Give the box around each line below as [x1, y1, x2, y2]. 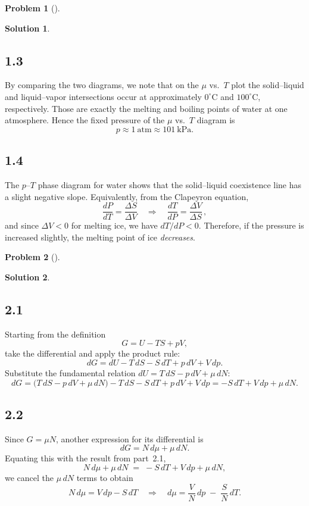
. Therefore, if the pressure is [198, 219, 304, 232]
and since [5, 219, 39, 232]
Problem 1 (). [5, 2, 60, 14]
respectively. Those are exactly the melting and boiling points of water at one [5, 102, 288, 114]
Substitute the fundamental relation [5, 366, 136, 379]
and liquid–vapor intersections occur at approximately [5, 90, 202, 102]
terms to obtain [76, 471, 133, 483]
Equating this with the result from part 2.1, [5, 452, 166, 464]
